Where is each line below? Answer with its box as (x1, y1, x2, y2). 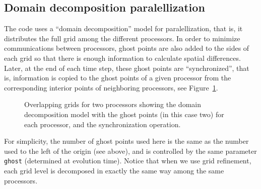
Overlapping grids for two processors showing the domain (24, 99, 201, 110)
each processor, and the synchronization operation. (24, 119, 181, 129)
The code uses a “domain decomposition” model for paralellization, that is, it (4, 23, 243, 34)
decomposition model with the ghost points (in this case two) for (24, 109, 224, 119)
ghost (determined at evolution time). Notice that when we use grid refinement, (4, 155, 251, 166)
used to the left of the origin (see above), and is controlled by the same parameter (4, 145, 257, 156)
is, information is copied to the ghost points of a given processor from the (4, 72, 231, 83)
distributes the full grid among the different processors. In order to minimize (4, 33, 240, 43)
